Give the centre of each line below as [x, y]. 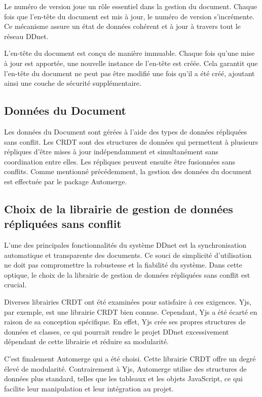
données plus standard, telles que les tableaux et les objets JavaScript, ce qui [123, 378]
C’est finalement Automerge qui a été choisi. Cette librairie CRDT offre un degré [130, 359]
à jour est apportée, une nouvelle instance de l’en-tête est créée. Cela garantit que [131, 63]
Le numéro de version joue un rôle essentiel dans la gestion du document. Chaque [131, 6]
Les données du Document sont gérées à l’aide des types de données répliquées [126, 131]
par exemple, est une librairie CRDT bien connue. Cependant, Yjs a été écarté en [131, 311]
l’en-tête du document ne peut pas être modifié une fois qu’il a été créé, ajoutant [129, 73]
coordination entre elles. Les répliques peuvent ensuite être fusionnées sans [120, 161]
